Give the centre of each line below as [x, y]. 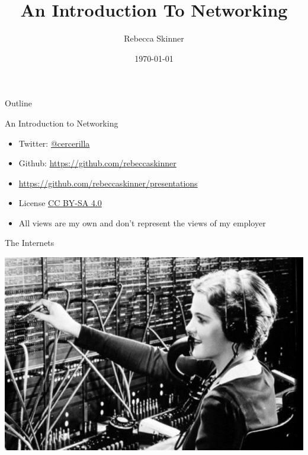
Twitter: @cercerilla [54, 143]
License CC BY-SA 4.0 [60, 203]
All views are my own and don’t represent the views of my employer [142, 222]
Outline [18, 103]
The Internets [30, 243]
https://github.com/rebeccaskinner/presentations [108, 183]
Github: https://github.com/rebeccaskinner [97, 163]
